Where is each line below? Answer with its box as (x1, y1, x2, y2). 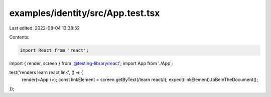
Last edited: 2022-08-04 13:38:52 (9, 25, 80, 31)
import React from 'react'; (20, 47, 89, 53)
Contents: (9, 34, 30, 40)
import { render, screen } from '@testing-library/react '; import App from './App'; (9, 60, 173, 66)
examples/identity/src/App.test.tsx (9, 7, 160, 18)
